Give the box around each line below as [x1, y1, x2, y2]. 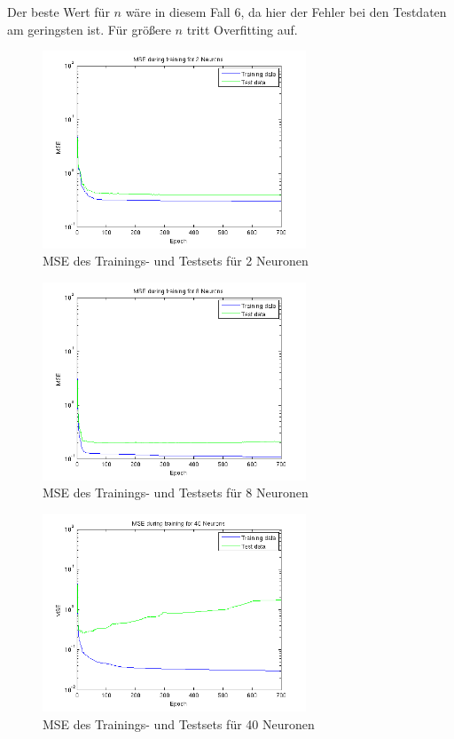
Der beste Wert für [7, 3, 110, 20]
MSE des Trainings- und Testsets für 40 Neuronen [43, 714, 315, 733]
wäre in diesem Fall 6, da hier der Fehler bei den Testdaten [125, 3, 447, 20]
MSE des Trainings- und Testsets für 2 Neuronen [43, 251, 309, 270]
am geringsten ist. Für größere [7, 20, 171, 38]
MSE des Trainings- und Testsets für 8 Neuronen [43, 483, 309, 502]
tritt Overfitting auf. [186, 20, 298, 38]
